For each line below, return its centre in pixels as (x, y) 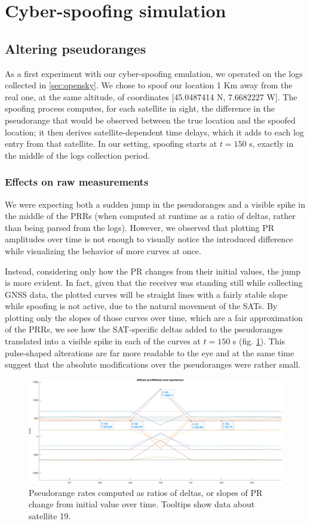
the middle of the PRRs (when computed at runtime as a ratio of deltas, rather (150, 216)
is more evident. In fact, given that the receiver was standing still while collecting (154, 283)
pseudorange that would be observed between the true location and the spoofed (150, 120)
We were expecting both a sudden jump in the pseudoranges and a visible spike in (155, 204)
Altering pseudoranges (76, 48)
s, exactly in (271, 144)
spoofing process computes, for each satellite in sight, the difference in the (140, 108)
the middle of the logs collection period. (78, 155)
